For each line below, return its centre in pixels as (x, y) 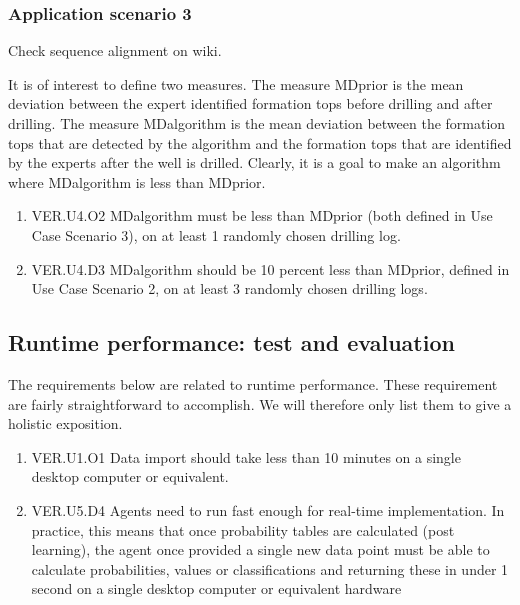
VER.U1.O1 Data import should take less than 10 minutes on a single (246, 456)
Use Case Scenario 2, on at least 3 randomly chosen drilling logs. (229, 288)
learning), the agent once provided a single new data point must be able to (260, 549)
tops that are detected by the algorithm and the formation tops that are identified (260, 142)
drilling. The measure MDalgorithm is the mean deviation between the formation (257, 123)
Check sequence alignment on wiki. (115, 50)
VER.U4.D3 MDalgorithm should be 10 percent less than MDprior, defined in (270, 268)
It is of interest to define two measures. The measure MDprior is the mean (236, 83)
